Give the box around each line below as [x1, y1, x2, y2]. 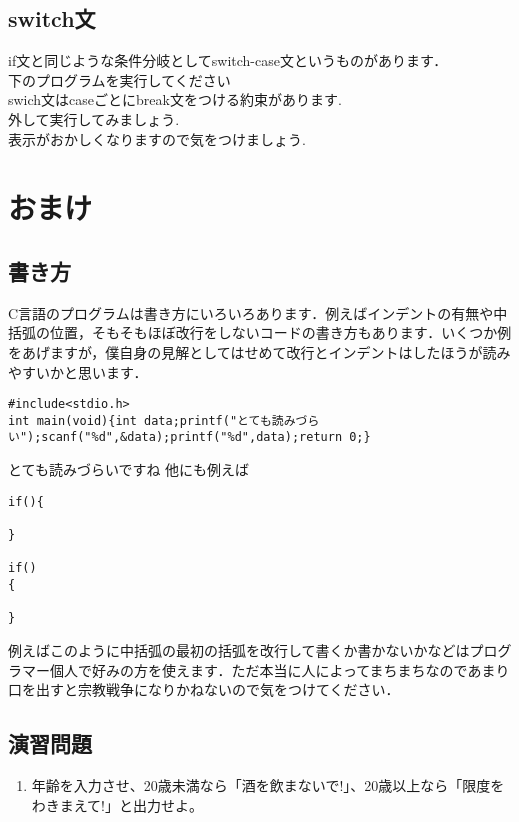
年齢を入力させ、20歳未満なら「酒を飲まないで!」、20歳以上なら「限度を [31, 774, 505, 795]
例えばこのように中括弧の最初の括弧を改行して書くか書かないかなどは [8, 639, 470, 660]
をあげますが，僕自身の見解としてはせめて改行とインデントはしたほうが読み [8, 341, 511, 362]
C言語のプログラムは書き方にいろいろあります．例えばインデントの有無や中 [8, 302, 508, 323]
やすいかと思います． [8, 361, 148, 382]
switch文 [8, 3, 96, 34]
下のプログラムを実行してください [8, 69, 231, 90]
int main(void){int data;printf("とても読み [8, 413, 296, 428]
